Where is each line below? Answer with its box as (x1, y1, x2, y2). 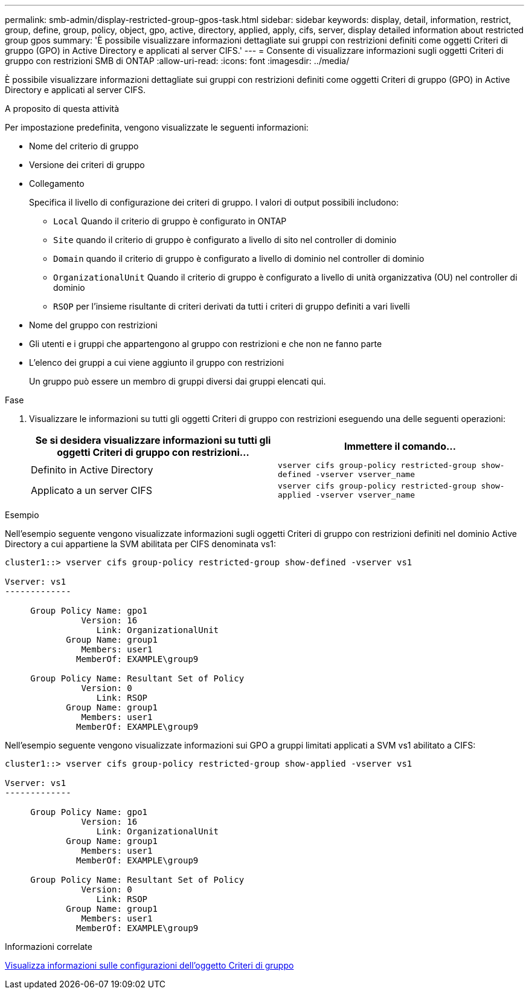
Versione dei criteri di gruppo (29, 160, 145, 170)
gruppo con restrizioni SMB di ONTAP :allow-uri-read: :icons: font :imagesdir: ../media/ (5, 56, 350, 66)
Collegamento (29, 178, 85, 189)
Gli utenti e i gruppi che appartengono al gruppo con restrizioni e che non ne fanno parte (29, 339, 382, 349)
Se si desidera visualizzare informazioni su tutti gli (35, 434, 271, 446)
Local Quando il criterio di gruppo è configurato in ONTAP (53, 216, 287, 226)
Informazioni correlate (5, 941, 92, 952)
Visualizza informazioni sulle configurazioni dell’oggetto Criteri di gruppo (5, 960, 294, 970)
